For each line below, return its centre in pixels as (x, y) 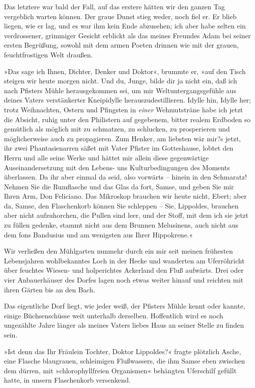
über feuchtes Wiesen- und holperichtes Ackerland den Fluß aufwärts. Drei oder (124, 270)
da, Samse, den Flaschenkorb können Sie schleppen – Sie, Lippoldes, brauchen (121, 205)
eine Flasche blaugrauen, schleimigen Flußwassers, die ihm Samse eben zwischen (125, 361)
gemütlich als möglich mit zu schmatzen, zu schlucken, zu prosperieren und (117, 129)
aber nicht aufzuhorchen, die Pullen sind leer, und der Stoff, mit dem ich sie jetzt (126, 215)
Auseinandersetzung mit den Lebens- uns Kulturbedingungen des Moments (117, 167)
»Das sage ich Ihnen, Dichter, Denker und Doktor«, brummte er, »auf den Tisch (125, 71)
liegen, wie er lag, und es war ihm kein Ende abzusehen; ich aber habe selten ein (125, 26)
